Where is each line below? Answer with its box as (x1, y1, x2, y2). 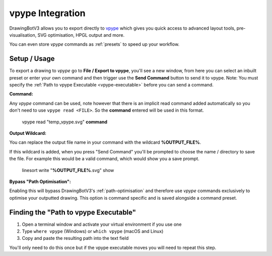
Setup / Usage (9, 54, 55, 63)
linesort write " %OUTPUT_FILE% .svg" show (22, 167, 114, 173)
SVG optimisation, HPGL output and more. (37, 32, 125, 38)
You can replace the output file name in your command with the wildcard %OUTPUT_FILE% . (9, 139, 201, 145)
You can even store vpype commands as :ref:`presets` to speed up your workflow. (9, 41, 180, 47)
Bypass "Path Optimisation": (9, 179, 72, 185)
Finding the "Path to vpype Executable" (9, 208, 136, 216)
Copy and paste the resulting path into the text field (22, 235, 129, 241)
